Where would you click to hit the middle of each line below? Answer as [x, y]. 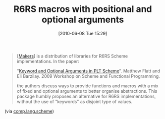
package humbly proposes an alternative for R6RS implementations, [86, 96]
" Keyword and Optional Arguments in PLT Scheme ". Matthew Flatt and [88, 71]
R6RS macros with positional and [83, 9]
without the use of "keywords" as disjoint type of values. [74, 101]
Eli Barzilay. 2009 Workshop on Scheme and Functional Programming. [88, 76]
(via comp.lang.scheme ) [29, 111]
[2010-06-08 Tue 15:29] [83, 33]
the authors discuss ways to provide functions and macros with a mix [87, 86]
